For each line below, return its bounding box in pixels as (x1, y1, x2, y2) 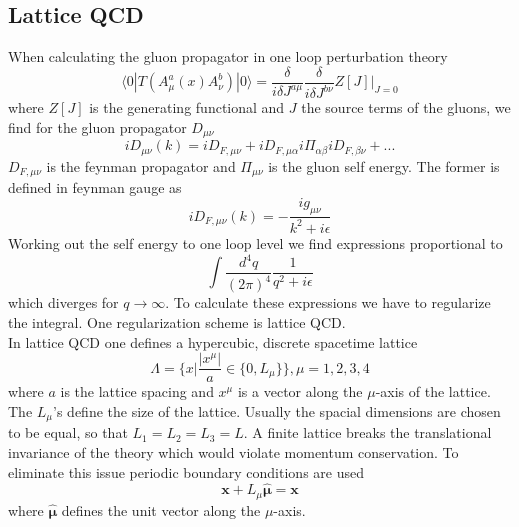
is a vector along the (237, 381, 363, 402)
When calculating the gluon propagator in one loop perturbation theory (8, 46, 448, 67)
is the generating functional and (89, 97, 285, 118)
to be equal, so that (8, 422, 128, 443)
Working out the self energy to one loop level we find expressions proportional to (8, 232, 503, 253)
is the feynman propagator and (46, 155, 236, 176)
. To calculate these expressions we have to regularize (165, 292, 491, 313)
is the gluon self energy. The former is (268, 155, 500, 176)
